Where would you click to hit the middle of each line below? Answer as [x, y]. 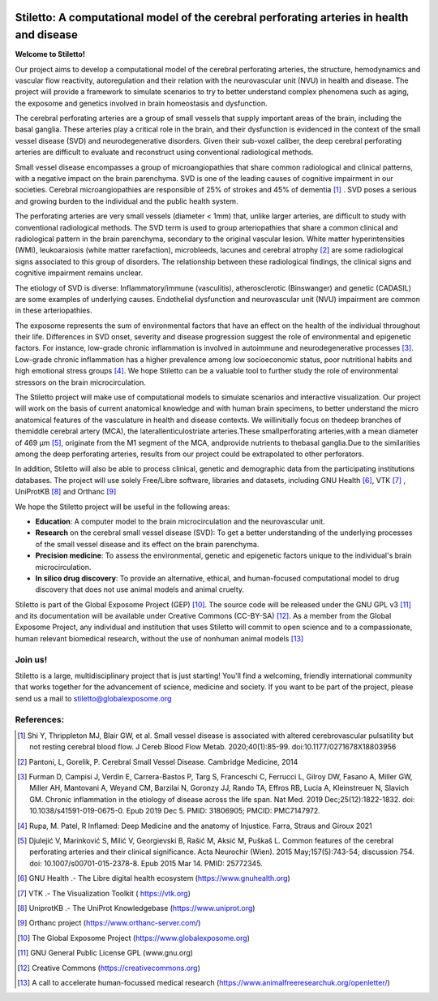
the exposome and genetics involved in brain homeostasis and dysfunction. [141, 103]
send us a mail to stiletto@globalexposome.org [93, 698]
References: [40, 719]
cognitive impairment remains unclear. [79, 273]
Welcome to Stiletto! [50, 54]
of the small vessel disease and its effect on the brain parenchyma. [147, 544]
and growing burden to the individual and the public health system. [127, 201]
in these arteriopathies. [54, 311]
